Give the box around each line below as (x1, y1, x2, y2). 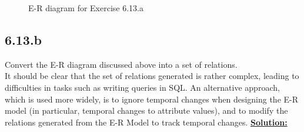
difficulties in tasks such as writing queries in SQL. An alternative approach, (5, 81, 280, 93)
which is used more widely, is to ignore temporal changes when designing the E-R (5, 93, 299, 105)
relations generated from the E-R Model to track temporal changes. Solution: (5, 115, 288, 128)
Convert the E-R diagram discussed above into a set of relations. (5, 58, 238, 70)
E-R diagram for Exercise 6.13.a (28, 2, 143, 14)
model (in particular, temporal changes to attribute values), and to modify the (5, 104, 288, 117)
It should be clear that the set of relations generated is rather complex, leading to (5, 70, 299, 82)
